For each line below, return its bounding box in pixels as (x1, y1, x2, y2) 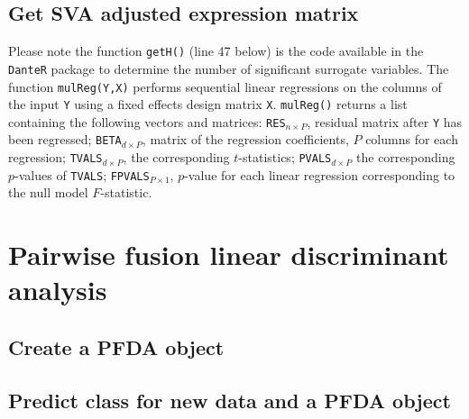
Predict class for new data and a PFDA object (8, 386, 451, 414)
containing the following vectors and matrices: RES (8, 112, 286, 131)
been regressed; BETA (8, 130, 122, 149)
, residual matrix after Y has (307, 112, 463, 131)
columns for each (365, 130, 458, 149)
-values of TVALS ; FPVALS (14, 165, 150, 184)
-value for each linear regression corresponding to (184, 165, 455, 184)
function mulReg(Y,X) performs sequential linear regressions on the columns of (8, 77, 442, 96)
